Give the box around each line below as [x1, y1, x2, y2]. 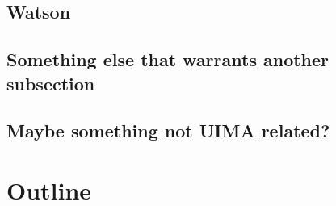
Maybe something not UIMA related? [6, 118, 330, 143]
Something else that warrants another [6, 47, 330, 72]
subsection [6, 70, 95, 95]
